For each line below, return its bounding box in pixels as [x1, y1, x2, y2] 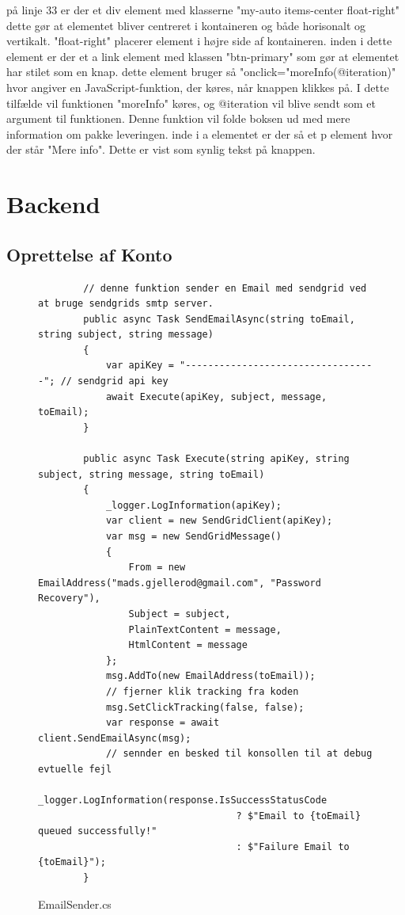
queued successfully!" [38, 825, 157, 837]
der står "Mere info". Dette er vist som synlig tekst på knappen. [6, 141, 316, 158]
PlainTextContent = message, [128, 623, 282, 635]
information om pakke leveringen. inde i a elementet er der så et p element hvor [6, 125, 393, 142]
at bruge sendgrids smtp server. [38, 298, 214, 310]
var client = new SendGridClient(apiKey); [105, 515, 333, 527]
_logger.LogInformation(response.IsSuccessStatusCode [38, 795, 327, 806]
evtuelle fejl [38, 763, 112, 775]
